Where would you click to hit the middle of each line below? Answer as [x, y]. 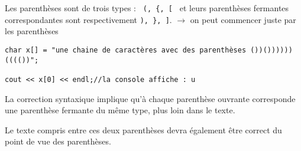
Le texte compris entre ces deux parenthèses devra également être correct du [143, 129]
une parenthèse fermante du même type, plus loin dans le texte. [120, 110]
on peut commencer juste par [243, 19]
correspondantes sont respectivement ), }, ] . [88, 19]
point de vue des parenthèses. [58, 141]
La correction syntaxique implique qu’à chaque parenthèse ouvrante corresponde [150, 98]
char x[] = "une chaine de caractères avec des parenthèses [126, 50]
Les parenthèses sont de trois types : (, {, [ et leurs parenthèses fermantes [147, 8]
